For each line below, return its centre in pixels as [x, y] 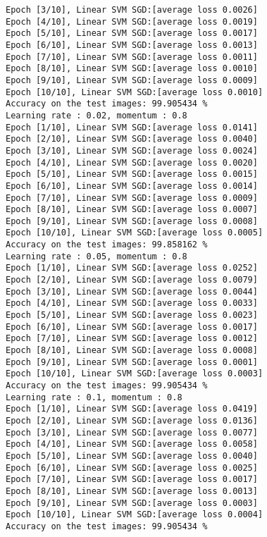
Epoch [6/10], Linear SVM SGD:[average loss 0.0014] [132, 186]
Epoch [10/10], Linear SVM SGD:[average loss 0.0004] [135, 515]
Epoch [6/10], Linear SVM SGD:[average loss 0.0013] [132, 45]
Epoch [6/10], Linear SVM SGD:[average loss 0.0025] [132, 468]
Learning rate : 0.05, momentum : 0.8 [97, 256]
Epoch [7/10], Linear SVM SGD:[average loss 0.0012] [132, 339]
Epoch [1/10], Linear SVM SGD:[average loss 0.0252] [132, 268]
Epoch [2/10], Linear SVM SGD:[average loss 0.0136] [132, 420]
